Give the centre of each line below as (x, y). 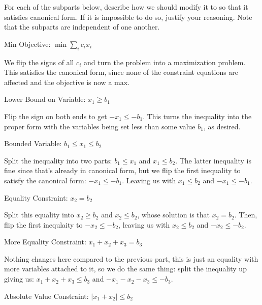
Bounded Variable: (33, 143)
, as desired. (222, 126)
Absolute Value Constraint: (46, 296)
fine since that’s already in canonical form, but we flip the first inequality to (122, 170)
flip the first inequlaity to (43, 224)
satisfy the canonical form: (45, 180)
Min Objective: (27, 44)
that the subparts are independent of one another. (82, 27)
